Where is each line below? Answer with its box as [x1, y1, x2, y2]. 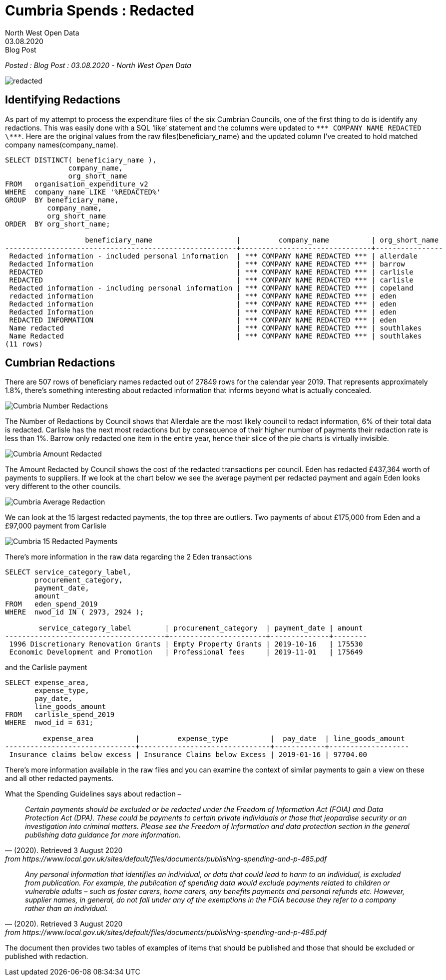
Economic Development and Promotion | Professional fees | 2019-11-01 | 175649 [9, 648, 363, 656]
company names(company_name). [5, 140, 118, 149]
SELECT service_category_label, [5, 568, 131, 576]
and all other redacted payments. [5, 774, 114, 783]
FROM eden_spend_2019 [5, 600, 98, 608]
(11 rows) [5, 339, 43, 348]
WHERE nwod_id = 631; [5, 718, 94, 727]
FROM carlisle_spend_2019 [5, 710, 115, 719]
